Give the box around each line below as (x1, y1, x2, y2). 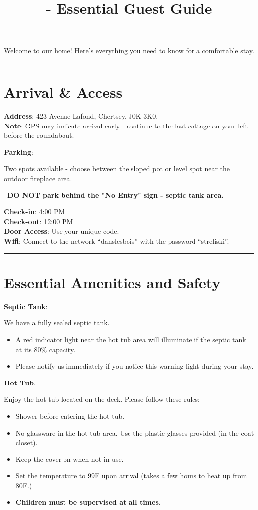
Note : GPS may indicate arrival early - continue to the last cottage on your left (4, 120, 248, 130)
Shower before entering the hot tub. (15, 410, 125, 421)
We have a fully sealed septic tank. (4, 318, 110, 328)
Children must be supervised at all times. (15, 497, 161, 507)
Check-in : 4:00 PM (4, 206, 65, 217)
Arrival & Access (4, 82, 123, 102)
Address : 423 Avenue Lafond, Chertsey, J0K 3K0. (4, 111, 158, 121)
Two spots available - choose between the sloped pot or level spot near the (4, 163, 230, 174)
